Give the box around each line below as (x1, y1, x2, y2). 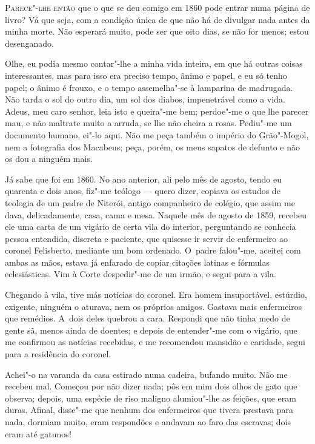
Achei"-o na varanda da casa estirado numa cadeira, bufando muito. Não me (5, 368, 288, 380)
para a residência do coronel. (5, 348, 111, 360)
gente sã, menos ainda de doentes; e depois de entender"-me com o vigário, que (5, 323, 297, 336)
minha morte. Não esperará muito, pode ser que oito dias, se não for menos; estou (5, 25, 309, 38)
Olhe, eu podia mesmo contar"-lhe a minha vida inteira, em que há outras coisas (5, 57, 303, 70)
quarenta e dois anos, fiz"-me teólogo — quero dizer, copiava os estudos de (5, 184, 280, 197)
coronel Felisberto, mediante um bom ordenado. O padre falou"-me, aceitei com (5, 244, 301, 257)
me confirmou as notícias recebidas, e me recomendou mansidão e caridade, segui (5, 335, 305, 348)
